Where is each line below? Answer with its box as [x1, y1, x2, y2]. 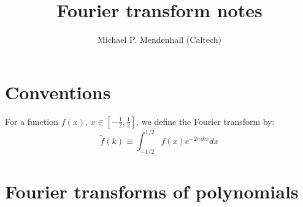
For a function [5, 115, 58, 127]
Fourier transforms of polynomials [5, 179, 299, 204]
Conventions [5, 79, 111, 104]
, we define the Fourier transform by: [136, 115, 275, 127]
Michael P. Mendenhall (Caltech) [97, 33, 222, 46]
